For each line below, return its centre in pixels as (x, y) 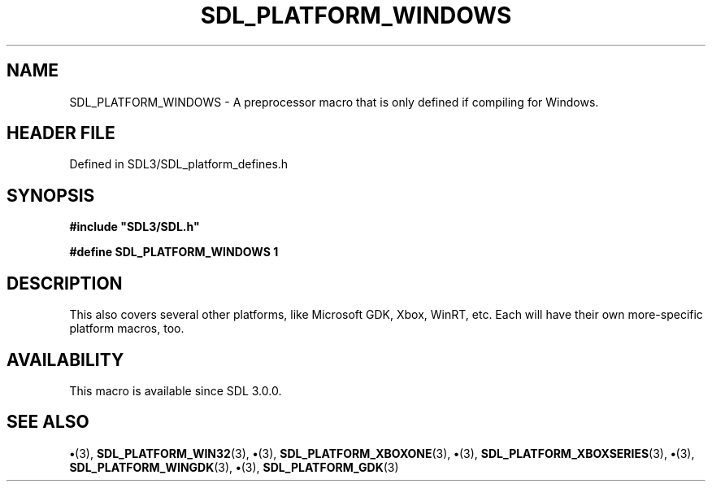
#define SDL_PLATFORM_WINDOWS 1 (174, 252)
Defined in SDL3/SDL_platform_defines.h (179, 164)
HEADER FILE (61, 133)
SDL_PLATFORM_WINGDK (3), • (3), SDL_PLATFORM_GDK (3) (234, 467)
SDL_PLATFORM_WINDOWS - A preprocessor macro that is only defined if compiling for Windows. (334, 102)
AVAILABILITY (65, 359)
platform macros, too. (127, 329)
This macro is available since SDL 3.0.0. (176, 390)
